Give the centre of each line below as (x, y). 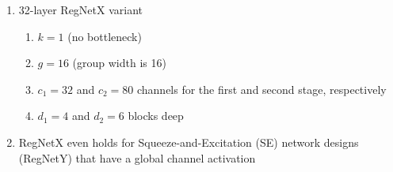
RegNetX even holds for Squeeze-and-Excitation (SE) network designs (189, 142)
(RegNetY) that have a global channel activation (137, 157)
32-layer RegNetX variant (80, 9)
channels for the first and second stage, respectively (261, 89)
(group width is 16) (119, 63)
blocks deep (156, 116)
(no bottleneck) (105, 36)
